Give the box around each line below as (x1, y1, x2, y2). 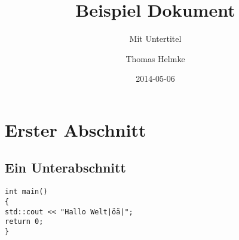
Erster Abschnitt (5, 117, 146, 141)
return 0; (5, 217, 44, 226)
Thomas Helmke (125, 52, 185, 64)
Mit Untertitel (129, 32, 182, 45)
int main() (5, 187, 48, 196)
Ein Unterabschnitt (5, 158, 126, 177)
